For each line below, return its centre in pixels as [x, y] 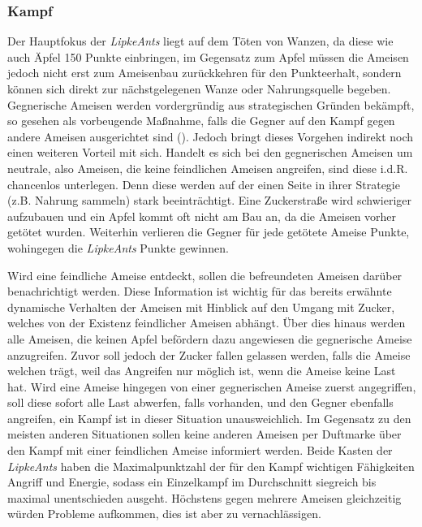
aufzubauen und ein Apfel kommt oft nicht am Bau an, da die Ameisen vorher [202, 216]
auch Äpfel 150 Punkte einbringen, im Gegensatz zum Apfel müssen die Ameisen [208, 56]
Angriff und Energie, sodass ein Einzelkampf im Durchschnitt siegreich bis [192, 482]
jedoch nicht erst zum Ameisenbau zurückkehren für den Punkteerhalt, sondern [205, 73]
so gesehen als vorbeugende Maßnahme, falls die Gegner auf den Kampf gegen [201, 121]
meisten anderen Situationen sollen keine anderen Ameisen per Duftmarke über [205, 434]
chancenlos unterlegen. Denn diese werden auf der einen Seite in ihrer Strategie [204, 184]
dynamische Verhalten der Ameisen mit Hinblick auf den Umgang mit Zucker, [201, 307]
